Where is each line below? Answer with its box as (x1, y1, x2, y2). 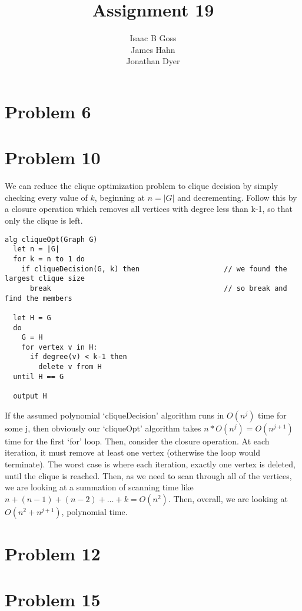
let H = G (13, 313, 51, 322)
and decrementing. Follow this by (177, 191, 297, 203)
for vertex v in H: (21, 343, 98, 351)
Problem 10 (5, 145, 101, 170)
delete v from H (38, 363, 102, 371)
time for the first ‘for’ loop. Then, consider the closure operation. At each (5, 434, 270, 447)
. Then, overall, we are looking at (168, 492, 288, 504)
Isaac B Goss (130, 32, 177, 44)
